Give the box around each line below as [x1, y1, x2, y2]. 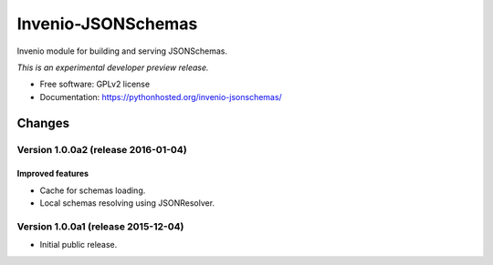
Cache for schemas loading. [39, 185, 146, 196]
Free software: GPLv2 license [39, 78, 151, 90]
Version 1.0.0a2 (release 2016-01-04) [16, 143, 187, 156]
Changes [16, 115, 70, 131]
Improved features [16, 168, 89, 179]
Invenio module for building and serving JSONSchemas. [16, 46, 228, 56]
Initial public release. [39, 240, 118, 250]
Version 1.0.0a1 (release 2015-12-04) [16, 219, 184, 232]
